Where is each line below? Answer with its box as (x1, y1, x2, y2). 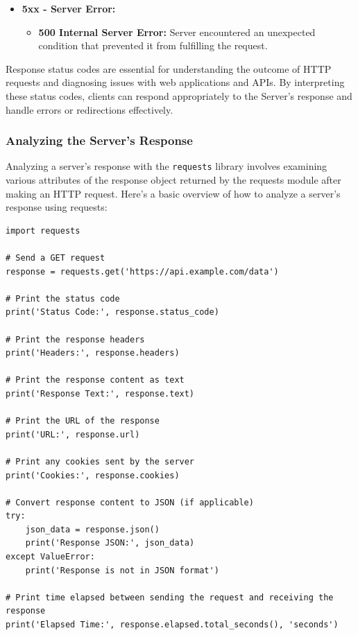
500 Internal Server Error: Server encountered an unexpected (38, 24, 316, 39)
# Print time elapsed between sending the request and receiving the (6, 592, 334, 602)
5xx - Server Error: (22, 1, 116, 15)
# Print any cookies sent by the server (6, 456, 195, 467)
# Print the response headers (6, 334, 145, 345)
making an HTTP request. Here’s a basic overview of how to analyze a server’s (6, 186, 341, 200)
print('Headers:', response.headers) (6, 348, 180, 358)
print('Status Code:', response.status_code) (6, 307, 219, 317)
